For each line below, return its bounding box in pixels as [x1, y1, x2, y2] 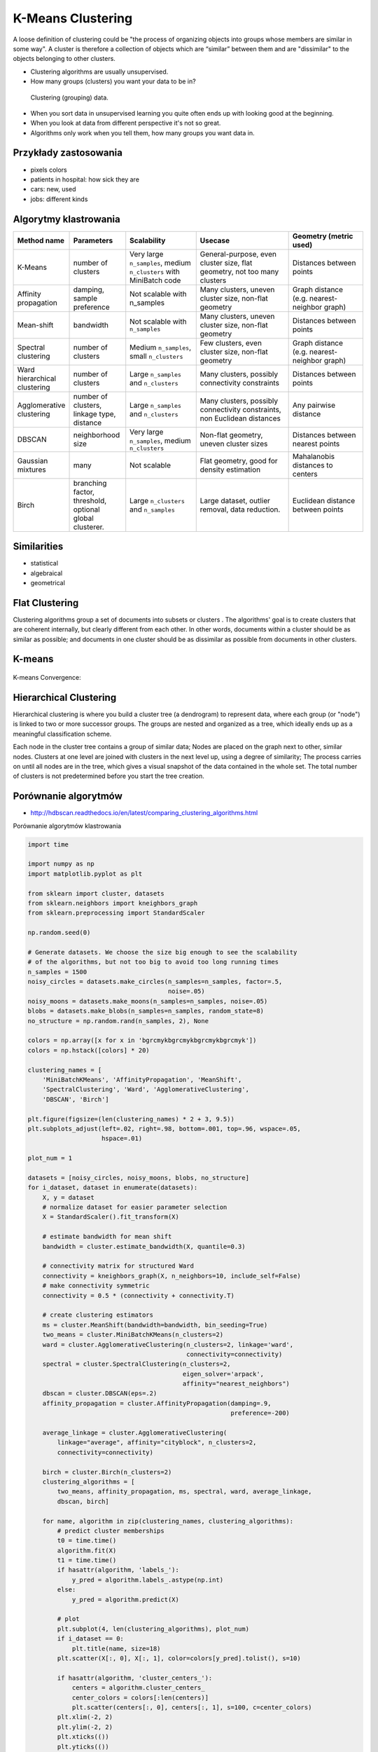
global [73, 513, 94, 523]
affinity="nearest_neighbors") [182, 1380, 290, 1388]
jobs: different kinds [30, 195, 88, 203]
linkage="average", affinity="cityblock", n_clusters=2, [57, 1439, 257, 1446]
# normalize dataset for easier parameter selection [42, 1203, 227, 1212]
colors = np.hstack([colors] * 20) [27, 1046, 150, 1054]
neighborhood [73, 430, 120, 440]
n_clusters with [129, 266, 180, 276]
